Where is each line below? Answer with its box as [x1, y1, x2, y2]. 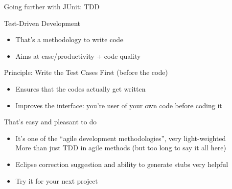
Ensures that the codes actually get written [15, 83, 146, 94]
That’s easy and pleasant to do [4, 117, 97, 127]
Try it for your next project [15, 175, 98, 186]
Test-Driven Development [4, 18, 81, 28]
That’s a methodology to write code [15, 34, 123, 45]
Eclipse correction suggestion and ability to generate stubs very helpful [15, 159, 228, 169]
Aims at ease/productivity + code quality [15, 50, 141, 61]
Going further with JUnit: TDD [4, 1, 100, 11]
